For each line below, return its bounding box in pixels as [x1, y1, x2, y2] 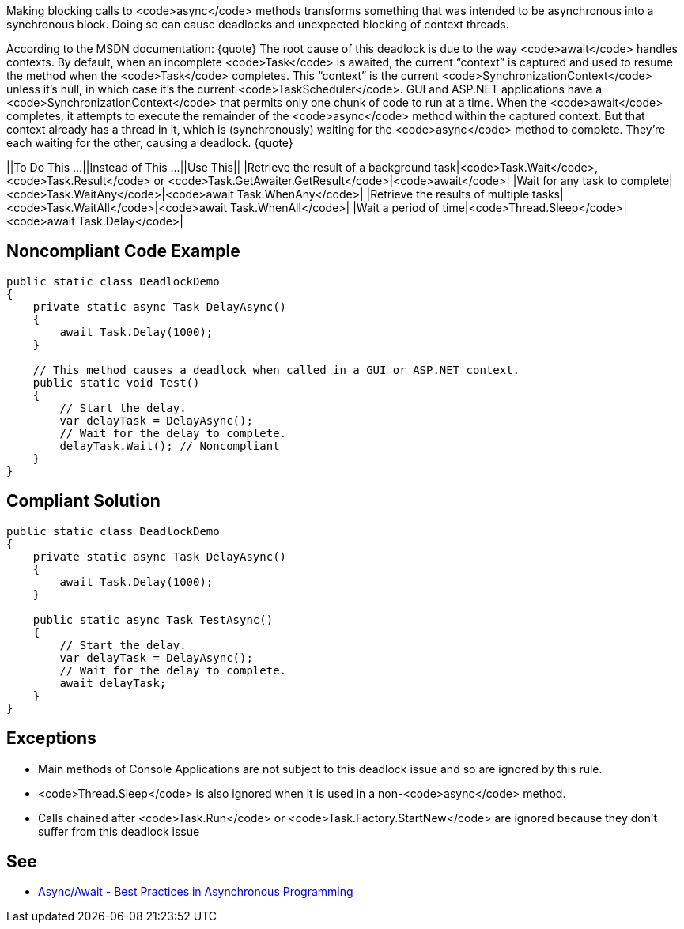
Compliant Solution [6, 491, 161, 512]
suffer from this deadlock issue [38, 824, 200, 838]
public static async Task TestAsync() [32, 613, 274, 626]
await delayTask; [59, 676, 167, 689]
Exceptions [6, 728, 96, 749]
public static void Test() [32, 376, 200, 389]
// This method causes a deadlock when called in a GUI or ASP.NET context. [32, 363, 520, 376]
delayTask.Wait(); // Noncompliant [59, 439, 280, 452]
